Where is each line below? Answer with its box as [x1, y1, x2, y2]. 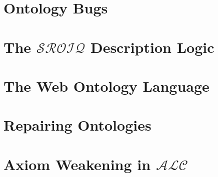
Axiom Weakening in [3, 154, 151, 174]
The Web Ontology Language [3, 75, 209, 96]
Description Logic [90, 36, 214, 57]
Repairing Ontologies [3, 115, 151, 135]
